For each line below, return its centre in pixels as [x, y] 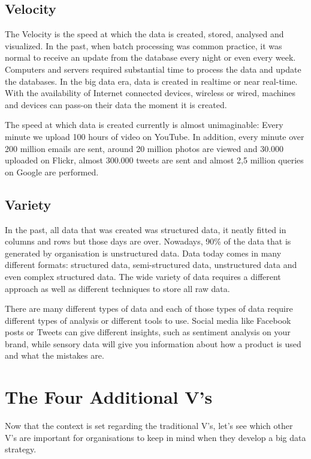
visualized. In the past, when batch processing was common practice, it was [144, 45]
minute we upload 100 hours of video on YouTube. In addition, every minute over [155, 136]
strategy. [21, 449]
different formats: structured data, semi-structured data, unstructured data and [151, 265]
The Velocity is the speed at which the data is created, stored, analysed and [144, 34]
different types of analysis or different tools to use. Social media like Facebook [148, 320]
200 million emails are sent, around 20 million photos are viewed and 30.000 [144, 148]
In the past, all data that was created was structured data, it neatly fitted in [146, 229]
